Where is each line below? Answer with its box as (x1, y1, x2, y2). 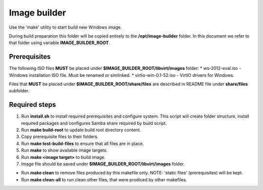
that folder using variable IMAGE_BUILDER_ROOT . (9, 40, 110, 46)
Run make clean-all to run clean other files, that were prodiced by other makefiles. (21, 176, 188, 182)
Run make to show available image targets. (21, 147, 108, 153)
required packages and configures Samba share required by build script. (21, 120, 167, 126)
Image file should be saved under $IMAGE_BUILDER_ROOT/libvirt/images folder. (21, 161, 185, 167)
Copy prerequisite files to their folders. (21, 134, 99, 139)
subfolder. (9, 88, 29, 94)
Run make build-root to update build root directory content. (21, 127, 141, 133)
